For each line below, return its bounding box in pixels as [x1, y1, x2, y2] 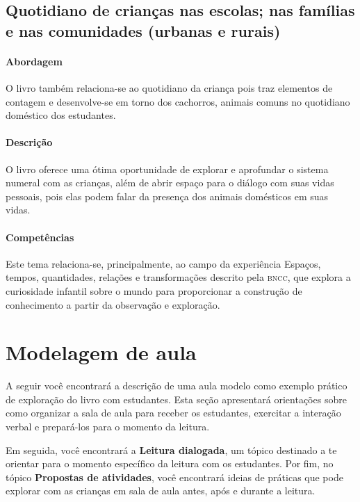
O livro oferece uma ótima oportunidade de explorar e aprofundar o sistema [6, 161, 329, 176]
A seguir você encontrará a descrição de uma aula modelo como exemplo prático [6, 378, 347, 393]
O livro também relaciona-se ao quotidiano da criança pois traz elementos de [6, 80, 333, 95]
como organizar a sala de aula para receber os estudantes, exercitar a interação [6, 405, 341, 420]
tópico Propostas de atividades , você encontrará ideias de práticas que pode [6, 469, 343, 484]
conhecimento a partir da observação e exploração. [6, 297, 220, 311]
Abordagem [6, 54, 63, 68]
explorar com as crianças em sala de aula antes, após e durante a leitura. [6, 483, 316, 498]
